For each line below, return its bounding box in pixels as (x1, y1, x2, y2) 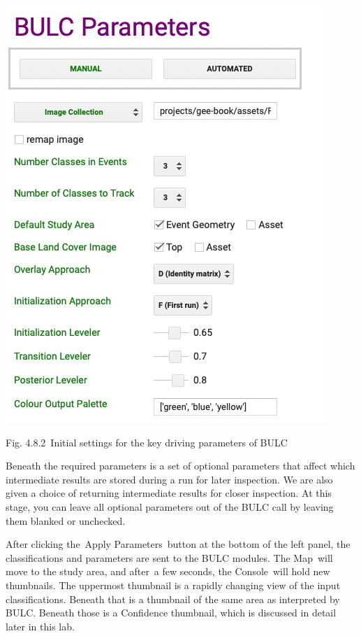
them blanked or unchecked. (6, 513, 126, 528)
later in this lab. (6, 619, 75, 633)
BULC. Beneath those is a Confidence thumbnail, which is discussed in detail (6, 605, 337, 620)
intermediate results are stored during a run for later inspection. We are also (6, 472, 333, 486)
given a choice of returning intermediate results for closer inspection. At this (6, 486, 332, 500)
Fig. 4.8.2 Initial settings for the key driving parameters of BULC (6, 434, 288, 449)
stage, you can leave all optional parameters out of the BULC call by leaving (6, 499, 334, 514)
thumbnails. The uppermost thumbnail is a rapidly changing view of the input (6, 577, 341, 592)
